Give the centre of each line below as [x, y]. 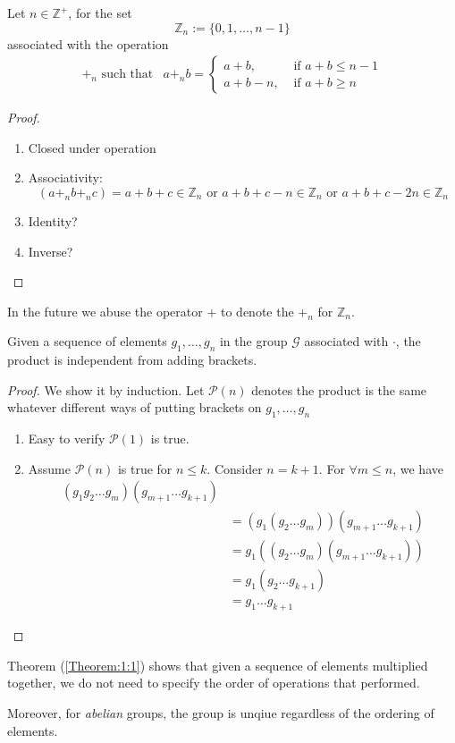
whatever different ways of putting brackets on [135, 407]
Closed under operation [92, 147]
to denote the [257, 311]
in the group [253, 341]
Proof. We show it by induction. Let [106, 389]
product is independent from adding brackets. [132, 360]
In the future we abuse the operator [105, 311]
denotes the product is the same [339, 389]
